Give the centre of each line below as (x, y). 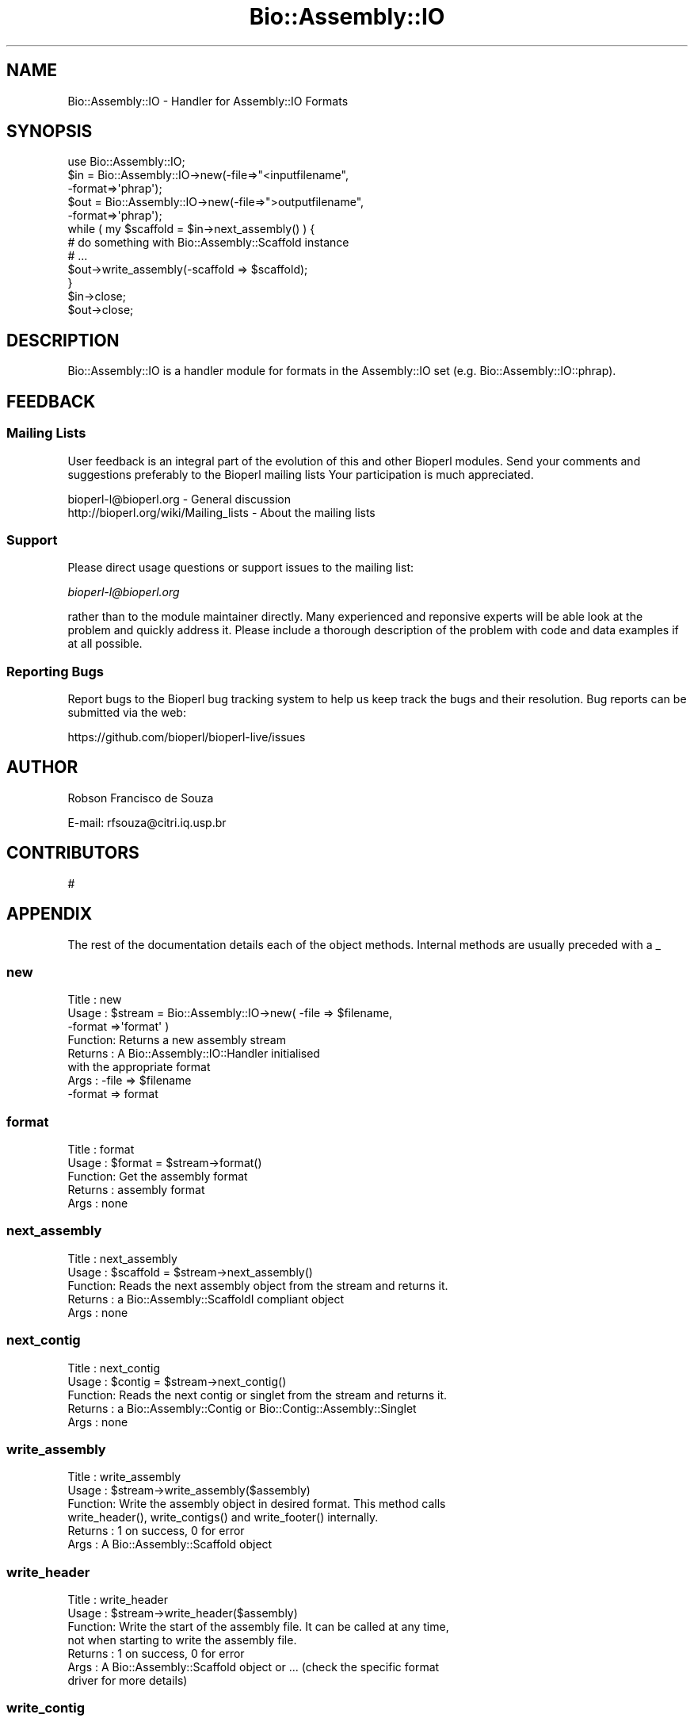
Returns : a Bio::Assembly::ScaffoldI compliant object (206, 1299)
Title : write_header (118, 1600)
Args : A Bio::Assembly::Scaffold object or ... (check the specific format (254, 1667)
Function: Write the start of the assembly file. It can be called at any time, (258, 1627)
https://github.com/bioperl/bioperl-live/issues (187, 737)
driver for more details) (128, 1681)
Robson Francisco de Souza (141, 798)
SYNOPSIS (50, 132)
